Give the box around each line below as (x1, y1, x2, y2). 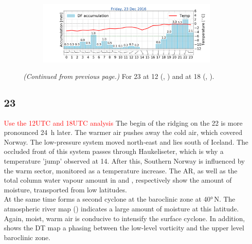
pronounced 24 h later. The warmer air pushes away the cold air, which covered (4, 127, 243, 137)
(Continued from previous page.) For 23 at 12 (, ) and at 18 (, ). (23, 71, 215, 81)
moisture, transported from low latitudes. (4, 184, 127, 194)
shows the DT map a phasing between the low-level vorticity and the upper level (4, 223, 244, 233)
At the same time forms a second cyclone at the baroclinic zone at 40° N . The (4, 194, 235, 204)
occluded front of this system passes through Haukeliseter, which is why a (4, 146, 224, 156)
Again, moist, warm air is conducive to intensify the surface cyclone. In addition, (4, 213, 245, 223)
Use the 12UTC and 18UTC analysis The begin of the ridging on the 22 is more (4, 117, 243, 128)
